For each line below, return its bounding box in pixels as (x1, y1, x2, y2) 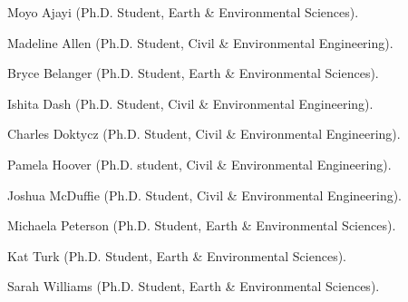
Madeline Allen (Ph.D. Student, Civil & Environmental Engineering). (7, 33, 393, 52)
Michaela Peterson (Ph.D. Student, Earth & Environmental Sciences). (7, 216, 396, 235)
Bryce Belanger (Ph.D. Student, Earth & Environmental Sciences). (7, 63, 379, 83)
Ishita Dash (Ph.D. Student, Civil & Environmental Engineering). (7, 93, 374, 112)
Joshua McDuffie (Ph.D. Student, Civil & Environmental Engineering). (7, 185, 403, 204)
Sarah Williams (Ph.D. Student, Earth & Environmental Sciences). (7, 277, 380, 296)
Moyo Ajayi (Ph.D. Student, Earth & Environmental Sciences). (7, 3, 359, 21)
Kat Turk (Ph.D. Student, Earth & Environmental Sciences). (7, 246, 346, 265)
